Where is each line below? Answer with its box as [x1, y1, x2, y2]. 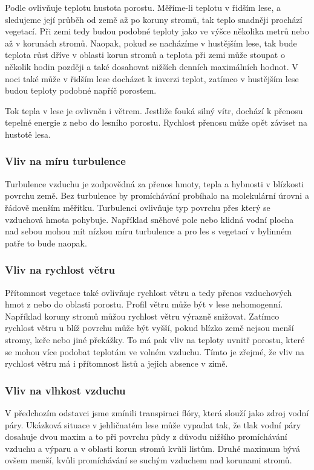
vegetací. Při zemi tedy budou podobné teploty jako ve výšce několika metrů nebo [5, 25, 309, 37]
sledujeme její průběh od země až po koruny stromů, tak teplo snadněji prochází [5, 13, 303, 25]
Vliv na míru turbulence [5, 153, 126, 169]
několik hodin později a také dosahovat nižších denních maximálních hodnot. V [5, 60, 298, 72]
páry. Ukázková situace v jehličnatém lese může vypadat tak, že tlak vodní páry [5, 418, 301, 431]
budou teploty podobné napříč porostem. [5, 84, 157, 97]
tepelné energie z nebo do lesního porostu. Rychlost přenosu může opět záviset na [5, 116, 307, 129]
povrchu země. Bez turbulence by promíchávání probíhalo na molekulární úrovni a [5, 189, 309, 202]
